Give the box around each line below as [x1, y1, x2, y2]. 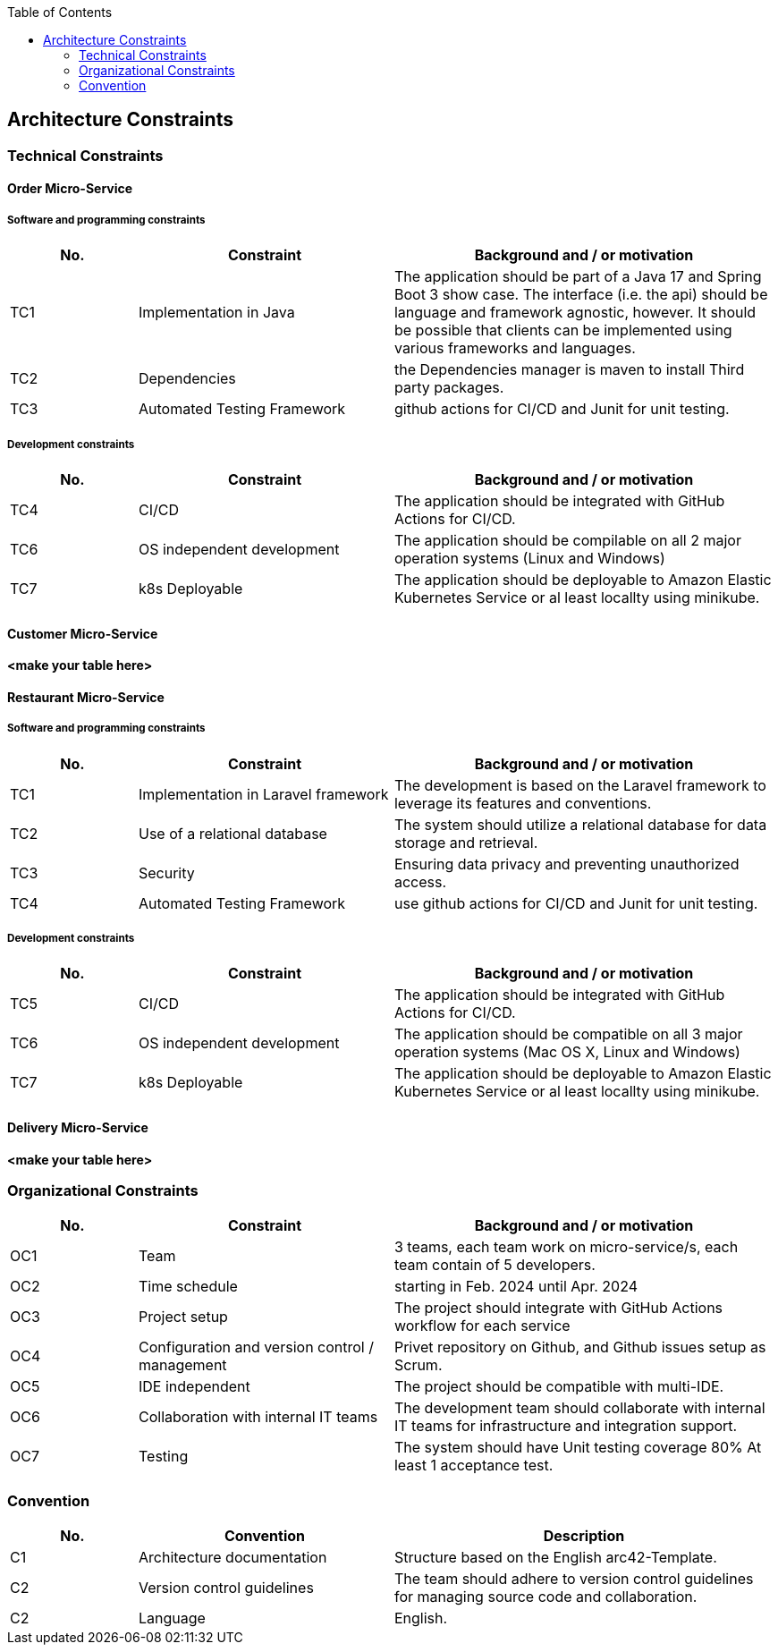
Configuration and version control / [138, 1338, 374, 1357]
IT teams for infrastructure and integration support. [393, 1417, 738, 1436]
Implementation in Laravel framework [138, 784, 389, 803]
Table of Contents [7, 4, 113, 20]
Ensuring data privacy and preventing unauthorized [393, 854, 740, 873]
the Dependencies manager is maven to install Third [393, 360, 745, 379]
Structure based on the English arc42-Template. [393, 1548, 717, 1567]
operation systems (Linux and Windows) [393, 549, 665, 568]
